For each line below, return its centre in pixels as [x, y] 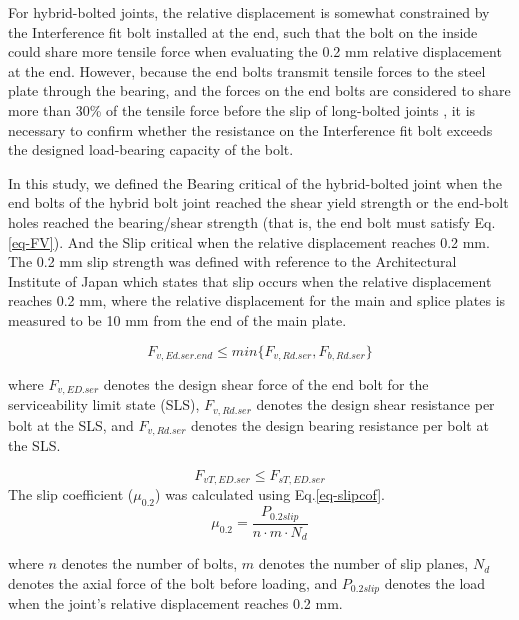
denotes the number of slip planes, [363, 563]
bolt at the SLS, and [71, 424]
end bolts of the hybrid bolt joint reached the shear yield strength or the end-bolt [258, 202]
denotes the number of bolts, [149, 563]
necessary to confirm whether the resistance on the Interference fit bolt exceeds [250, 129]
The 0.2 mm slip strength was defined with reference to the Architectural [232, 261]
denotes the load [435, 582]
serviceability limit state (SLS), [104, 404]
